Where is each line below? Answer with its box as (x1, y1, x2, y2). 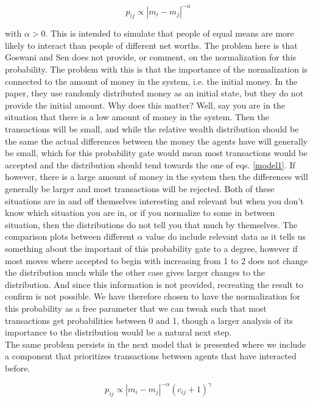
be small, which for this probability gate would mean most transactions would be (5, 146, 308, 159)
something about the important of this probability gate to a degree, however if (5, 242, 298, 254)
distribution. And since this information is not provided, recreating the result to (5, 278, 303, 290)
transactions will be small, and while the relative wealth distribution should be (5, 123, 299, 135)
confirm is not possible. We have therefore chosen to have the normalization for (5, 290, 301, 303)
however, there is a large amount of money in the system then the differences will (5, 170, 308, 183)
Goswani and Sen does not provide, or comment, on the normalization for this (5, 51, 297, 63)
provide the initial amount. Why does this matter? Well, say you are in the (5, 98, 286, 111)
